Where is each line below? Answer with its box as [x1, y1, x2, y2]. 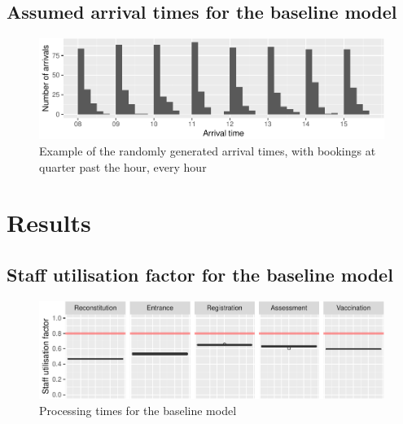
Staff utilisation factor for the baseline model [7, 261, 393, 286]
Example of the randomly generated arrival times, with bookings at [39, 142, 376, 159]
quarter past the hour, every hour [39, 158, 207, 175]
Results [7, 206, 91, 239]
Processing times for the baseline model [39, 401, 237, 418]
